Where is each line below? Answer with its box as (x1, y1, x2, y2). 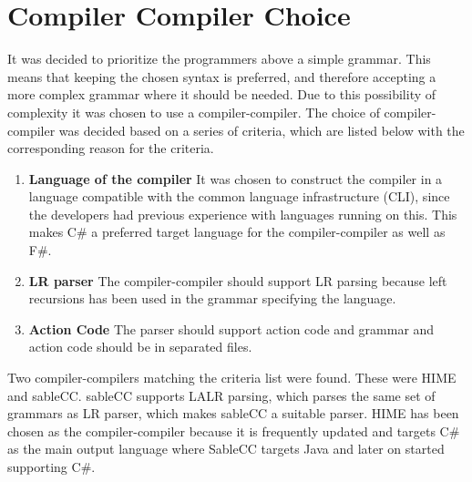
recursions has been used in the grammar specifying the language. (28, 289, 396, 308)
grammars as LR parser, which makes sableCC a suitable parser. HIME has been (7, 404, 459, 423)
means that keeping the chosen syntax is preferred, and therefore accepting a (7, 67, 436, 86)
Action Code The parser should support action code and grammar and (28, 319, 435, 338)
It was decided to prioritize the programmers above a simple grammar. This (7, 49, 431, 68)
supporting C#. (7, 457, 96, 476)
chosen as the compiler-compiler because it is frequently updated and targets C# (7, 421, 460, 440)
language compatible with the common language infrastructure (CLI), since (28, 187, 450, 206)
